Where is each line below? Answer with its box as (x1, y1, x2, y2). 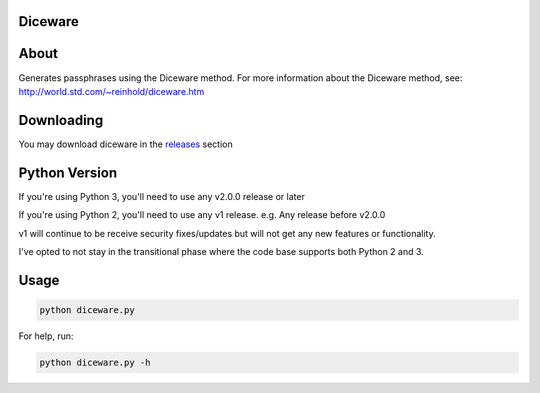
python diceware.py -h (39, 356, 151, 368)
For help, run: (18, 330, 74, 342)
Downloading (18, 111, 104, 129)
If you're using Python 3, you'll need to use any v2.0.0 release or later (18, 190, 305, 202)
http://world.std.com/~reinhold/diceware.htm (18, 85, 205, 97)
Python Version (18, 164, 118, 181)
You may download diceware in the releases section (18, 138, 234, 150)
